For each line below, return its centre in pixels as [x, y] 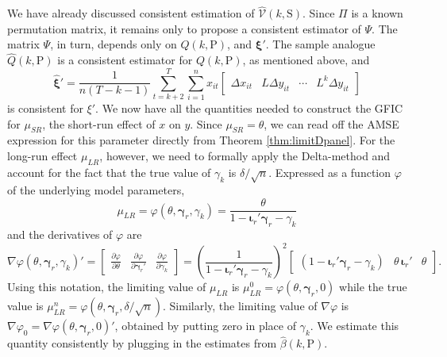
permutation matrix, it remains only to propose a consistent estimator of [184, 28]
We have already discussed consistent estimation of [131, 13]
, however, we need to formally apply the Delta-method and [245, 155]
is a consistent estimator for [125, 60]
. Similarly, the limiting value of [240, 306]
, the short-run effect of [99, 123]
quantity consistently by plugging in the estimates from [142, 343]
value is [25, 306]
